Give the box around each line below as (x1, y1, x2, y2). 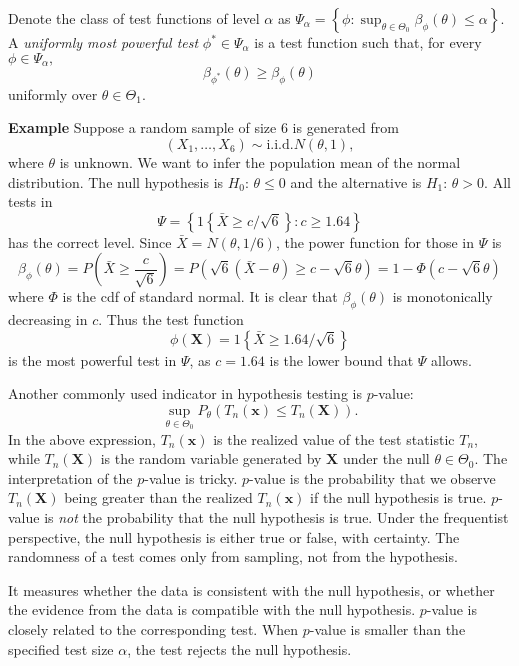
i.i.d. (266, 138, 294, 153)
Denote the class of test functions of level (8, 8, 260, 28)
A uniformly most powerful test (8, 32, 199, 52)
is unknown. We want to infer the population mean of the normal (59, 152, 461, 173)
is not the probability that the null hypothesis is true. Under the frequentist (44, 506, 509, 527)
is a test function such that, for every (254, 32, 482, 52)
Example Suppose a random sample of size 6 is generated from (8, 117, 399, 138)
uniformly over (8, 83, 98, 104)
